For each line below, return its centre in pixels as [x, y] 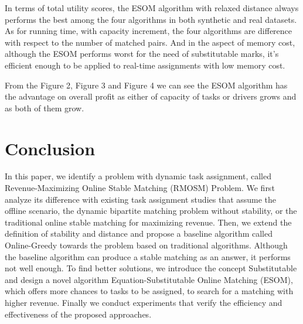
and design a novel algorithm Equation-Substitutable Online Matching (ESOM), [149, 279]
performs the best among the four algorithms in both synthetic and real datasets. [151, 19]
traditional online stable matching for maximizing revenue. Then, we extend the [148, 222]
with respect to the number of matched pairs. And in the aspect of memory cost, [150, 42]
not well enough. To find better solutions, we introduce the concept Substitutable [151, 268]
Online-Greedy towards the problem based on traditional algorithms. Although [146, 245]
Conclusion [50, 148]
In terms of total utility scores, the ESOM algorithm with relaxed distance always [152, 8]
